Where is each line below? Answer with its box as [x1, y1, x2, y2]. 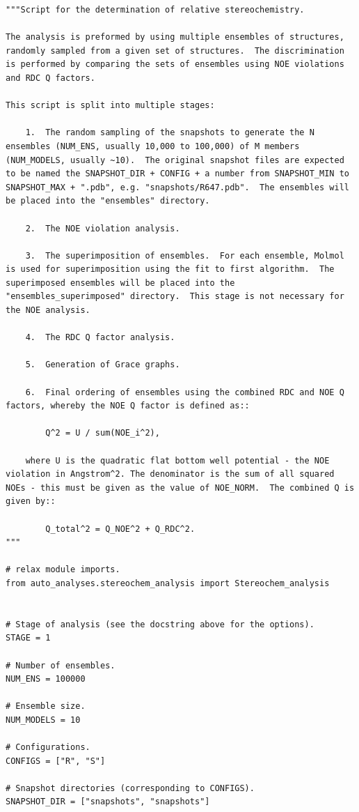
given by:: [6, 496, 56, 507]
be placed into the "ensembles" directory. [6, 196, 210, 206]
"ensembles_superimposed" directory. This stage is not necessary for [6, 291, 344, 302]
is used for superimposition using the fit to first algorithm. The [6, 264, 335, 275]
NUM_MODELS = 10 [6, 714, 81, 725]
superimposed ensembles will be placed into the [6, 277, 235, 288]
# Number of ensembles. [6, 660, 115, 671]
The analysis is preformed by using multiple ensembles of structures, [6, 32, 344, 43]
